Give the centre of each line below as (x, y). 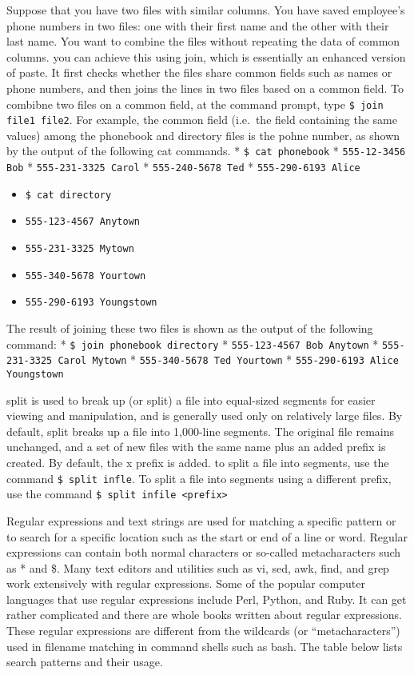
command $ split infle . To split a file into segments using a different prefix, (199, 478)
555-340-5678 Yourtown (86, 276)
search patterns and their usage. (85, 662)
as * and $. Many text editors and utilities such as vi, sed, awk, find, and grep (198, 567)
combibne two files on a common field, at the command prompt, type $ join (195, 104)
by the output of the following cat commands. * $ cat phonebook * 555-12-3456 (206, 151)
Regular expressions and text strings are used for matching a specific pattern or (201, 520)
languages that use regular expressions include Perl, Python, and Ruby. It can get (207, 599)
